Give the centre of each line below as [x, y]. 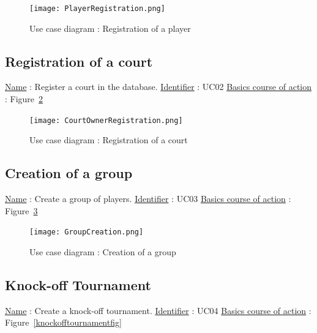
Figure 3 [21, 210]
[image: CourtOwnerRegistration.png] [106, 120]
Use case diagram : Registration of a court [109, 140]
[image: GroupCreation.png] [87, 232]
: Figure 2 [24, 99]
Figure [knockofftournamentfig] [63, 322]
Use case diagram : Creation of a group [103, 251]
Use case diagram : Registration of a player [110, 28]
